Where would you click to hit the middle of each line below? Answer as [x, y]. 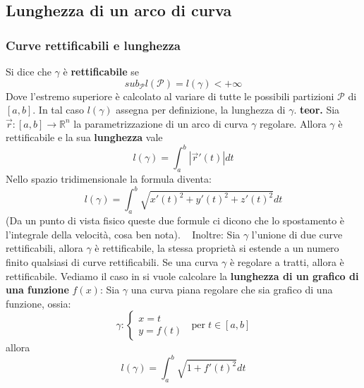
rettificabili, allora [44, 248]
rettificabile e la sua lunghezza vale [84, 137]
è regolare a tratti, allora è [287, 261]
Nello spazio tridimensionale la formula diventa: [109, 179]
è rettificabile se [101, 71]
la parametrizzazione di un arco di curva [161, 123]
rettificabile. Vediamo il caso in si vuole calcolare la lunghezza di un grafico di [182, 275]
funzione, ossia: [38, 303]
